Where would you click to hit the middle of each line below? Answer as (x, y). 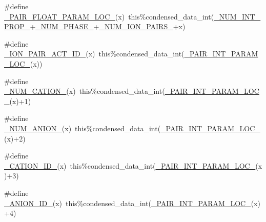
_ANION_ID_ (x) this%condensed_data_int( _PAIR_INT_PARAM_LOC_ (128, 203)
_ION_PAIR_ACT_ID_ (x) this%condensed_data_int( (94, 54)
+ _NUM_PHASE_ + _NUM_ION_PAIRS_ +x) (108, 26)
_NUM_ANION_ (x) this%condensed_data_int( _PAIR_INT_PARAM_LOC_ (132, 128)
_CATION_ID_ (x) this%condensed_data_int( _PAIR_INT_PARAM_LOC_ (130, 165)
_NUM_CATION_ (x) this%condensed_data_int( (85, 91)
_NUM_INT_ (237, 16)
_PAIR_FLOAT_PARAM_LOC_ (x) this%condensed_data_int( (109, 16)
